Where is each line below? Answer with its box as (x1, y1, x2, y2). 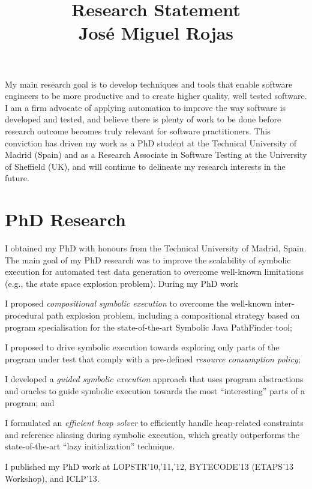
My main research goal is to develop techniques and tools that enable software (5, 77, 293, 90)
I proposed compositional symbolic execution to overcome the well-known (5, 297, 272, 310)
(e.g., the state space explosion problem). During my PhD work (5, 277, 238, 289)
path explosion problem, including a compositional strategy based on (46, 309, 300, 321)
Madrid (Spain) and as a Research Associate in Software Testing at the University (5, 148, 307, 161)
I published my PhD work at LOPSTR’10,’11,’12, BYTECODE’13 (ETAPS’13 (5, 460, 294, 472)
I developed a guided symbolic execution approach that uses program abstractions (5, 373, 304, 385)
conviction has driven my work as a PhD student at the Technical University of (5, 136, 297, 149)
